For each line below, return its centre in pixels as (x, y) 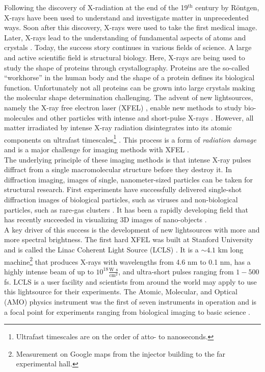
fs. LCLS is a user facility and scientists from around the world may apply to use (130, 281)
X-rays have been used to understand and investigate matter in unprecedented (126, 17)
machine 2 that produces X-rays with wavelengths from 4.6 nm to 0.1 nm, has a (127, 261)
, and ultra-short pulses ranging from (176, 271)
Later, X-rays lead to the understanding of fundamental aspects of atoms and (125, 37)
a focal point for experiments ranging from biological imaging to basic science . (127, 311)
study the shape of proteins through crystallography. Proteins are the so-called (127, 67)
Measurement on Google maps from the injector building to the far (121, 353)
